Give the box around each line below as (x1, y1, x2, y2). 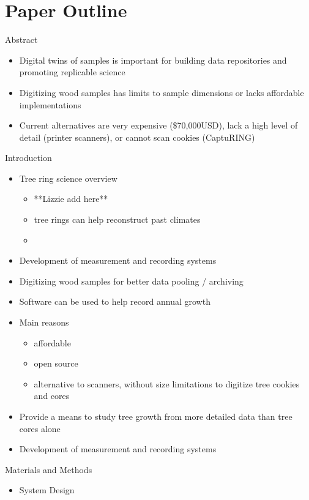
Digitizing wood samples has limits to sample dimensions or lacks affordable (19, 86, 304, 99)
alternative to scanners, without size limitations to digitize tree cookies (34, 377, 300, 390)
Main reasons (19, 316, 69, 329)
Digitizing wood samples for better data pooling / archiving (19, 274, 244, 287)
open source (34, 357, 78, 370)
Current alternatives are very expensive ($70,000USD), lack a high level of (19, 119, 298, 132)
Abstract (5, 33, 38, 46)
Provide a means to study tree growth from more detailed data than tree (19, 410, 292, 422)
